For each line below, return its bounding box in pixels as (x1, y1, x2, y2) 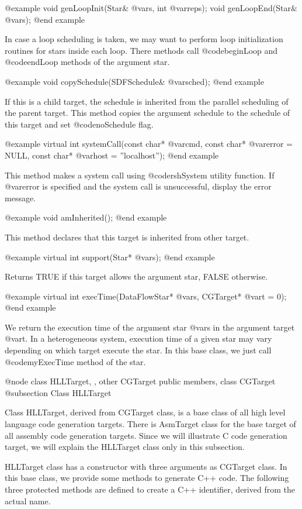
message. (5, 191, 36, 204)
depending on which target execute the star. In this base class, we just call (5, 344, 272, 356)
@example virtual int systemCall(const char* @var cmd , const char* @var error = (5, 137, 293, 150)
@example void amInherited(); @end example (5, 211, 167, 223)
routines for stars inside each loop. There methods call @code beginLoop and (5, 44, 278, 56)
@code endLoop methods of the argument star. (5, 56, 170, 68)
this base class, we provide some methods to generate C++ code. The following (5, 472, 289, 484)
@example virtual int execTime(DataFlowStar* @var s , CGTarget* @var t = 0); (5, 290, 287, 302)
